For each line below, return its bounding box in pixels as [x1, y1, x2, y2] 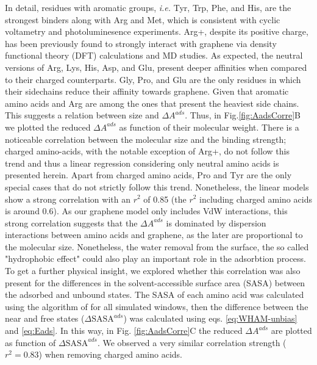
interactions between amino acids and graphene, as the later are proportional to [5, 228, 303, 241]
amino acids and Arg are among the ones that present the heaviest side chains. [5, 96, 299, 109]
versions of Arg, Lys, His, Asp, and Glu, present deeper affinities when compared [5, 60, 307, 73]
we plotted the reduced [5, 120, 91, 133]
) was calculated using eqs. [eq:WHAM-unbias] [123, 312, 297, 325]
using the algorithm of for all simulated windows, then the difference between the [5, 300, 308, 313]
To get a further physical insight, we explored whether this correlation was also [5, 264, 301, 277]
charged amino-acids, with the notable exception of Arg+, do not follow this [5, 145, 290, 157]
